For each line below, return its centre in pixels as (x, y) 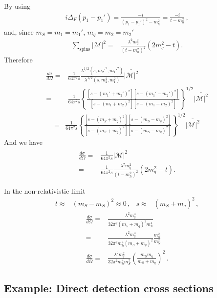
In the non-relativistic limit (45, 190)
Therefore (18, 60)
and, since (19, 31)
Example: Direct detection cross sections (109, 288)
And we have (23, 142)
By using (17, 6)
